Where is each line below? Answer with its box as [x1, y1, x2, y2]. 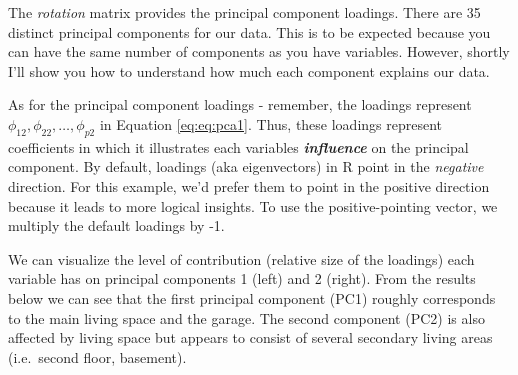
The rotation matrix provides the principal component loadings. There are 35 [8, 2, 481, 22]
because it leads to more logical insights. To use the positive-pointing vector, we [8, 195, 498, 216]
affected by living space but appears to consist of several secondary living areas [8, 327, 493, 348]
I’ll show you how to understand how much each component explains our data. [8, 60, 490, 81]
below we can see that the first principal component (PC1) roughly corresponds [8, 287, 496, 308]
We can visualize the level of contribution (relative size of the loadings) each [8, 248, 475, 269]
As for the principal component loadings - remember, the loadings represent [8, 94, 472, 115]
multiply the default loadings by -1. [8, 215, 225, 236]
